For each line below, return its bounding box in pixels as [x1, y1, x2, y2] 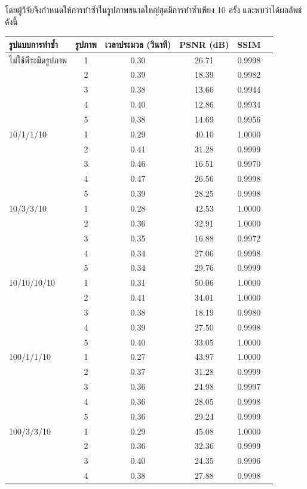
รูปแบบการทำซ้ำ [9, 38, 58, 50]
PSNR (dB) [179, 38, 229, 50]
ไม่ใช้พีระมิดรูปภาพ [9, 53, 67, 66]
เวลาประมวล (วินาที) [105, 38, 171, 50]
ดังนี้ [5, 15, 18, 27]
